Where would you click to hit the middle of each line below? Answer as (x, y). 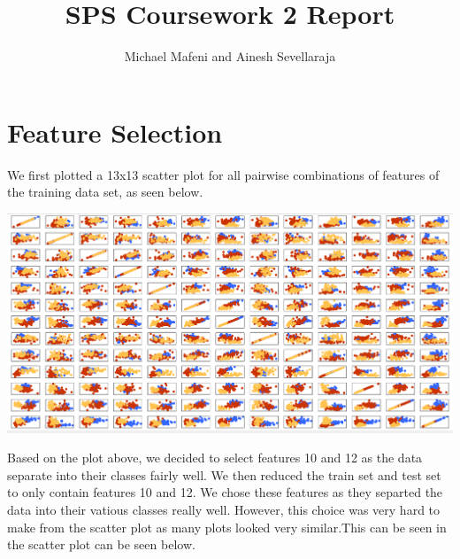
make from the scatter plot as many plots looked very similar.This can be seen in (227, 527)
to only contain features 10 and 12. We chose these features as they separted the (225, 492)
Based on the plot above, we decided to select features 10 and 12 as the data (215, 458)
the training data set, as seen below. (105, 192)
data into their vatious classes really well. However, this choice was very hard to (224, 510)
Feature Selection (115, 132)
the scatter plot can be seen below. (101, 544)
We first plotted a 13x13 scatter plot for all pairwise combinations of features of (223, 174)
